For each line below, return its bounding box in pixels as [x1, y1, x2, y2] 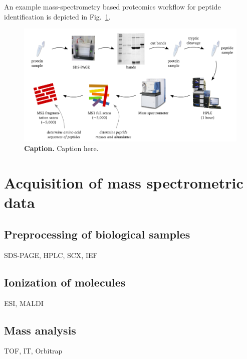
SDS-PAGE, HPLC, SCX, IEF [4, 249, 98, 260]
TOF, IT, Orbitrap [4, 345, 63, 356]
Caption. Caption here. [24, 143, 99, 153]
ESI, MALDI [4, 297, 44, 308]
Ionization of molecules [4, 274, 126, 289]
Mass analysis [4, 322, 76, 337]
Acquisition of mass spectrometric [4, 172, 243, 193]
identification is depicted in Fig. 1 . [4, 11, 111, 21]
